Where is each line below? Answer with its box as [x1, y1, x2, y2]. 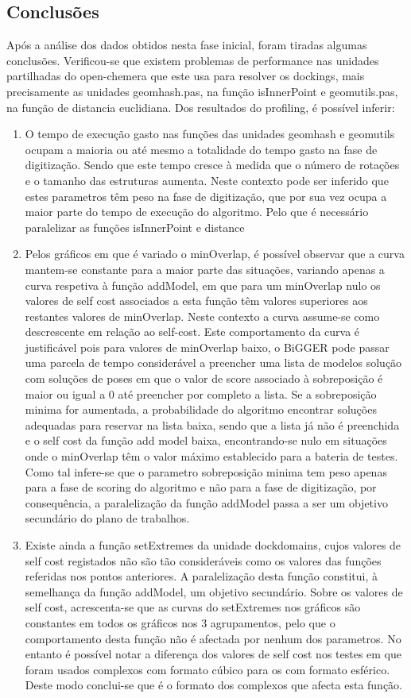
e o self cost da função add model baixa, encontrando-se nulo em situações [25, 432, 387, 449]
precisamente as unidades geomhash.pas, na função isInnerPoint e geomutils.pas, [6, 83, 398, 99]
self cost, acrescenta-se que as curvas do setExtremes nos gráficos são [25, 599, 361, 615]
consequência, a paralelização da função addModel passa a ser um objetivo [25, 494, 388, 511]
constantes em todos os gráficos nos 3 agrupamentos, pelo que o [25, 614, 335, 631]
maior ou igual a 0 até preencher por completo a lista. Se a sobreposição [25, 385, 377, 402]
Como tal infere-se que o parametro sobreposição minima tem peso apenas [25, 463, 387, 480]
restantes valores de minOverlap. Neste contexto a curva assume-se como [25, 307, 380, 324]
